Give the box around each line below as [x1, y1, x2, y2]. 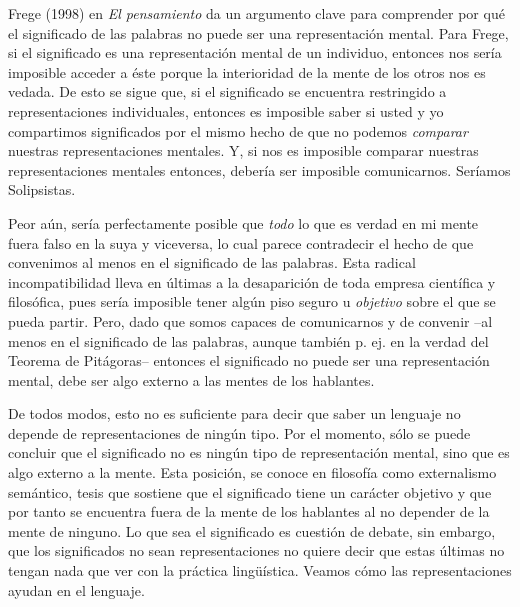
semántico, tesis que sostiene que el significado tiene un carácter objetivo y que [8, 481, 492, 502]
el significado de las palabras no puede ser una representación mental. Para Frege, [8, 22, 509, 43]
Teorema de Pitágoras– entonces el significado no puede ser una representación [8, 350, 490, 371]
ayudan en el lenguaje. [8, 579, 145, 600]
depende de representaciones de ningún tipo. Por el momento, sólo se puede [8, 422, 471, 443]
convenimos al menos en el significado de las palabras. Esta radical [8, 252, 416, 273]
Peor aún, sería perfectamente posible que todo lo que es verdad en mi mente [8, 212, 479, 233]
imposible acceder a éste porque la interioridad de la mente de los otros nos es [8, 61, 486, 82]
